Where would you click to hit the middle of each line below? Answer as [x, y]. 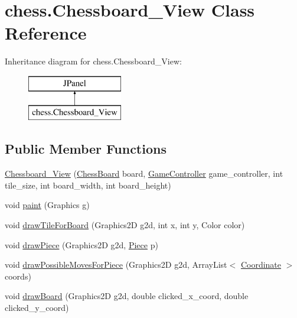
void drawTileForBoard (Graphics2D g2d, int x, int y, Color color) [125, 225]
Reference [46, 33]
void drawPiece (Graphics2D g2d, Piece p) [81, 244]
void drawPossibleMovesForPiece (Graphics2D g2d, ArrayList [116, 265]
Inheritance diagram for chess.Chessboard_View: [93, 61]
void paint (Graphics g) [47, 205]
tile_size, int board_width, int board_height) [88, 185]
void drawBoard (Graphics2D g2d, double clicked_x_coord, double [127, 296]
